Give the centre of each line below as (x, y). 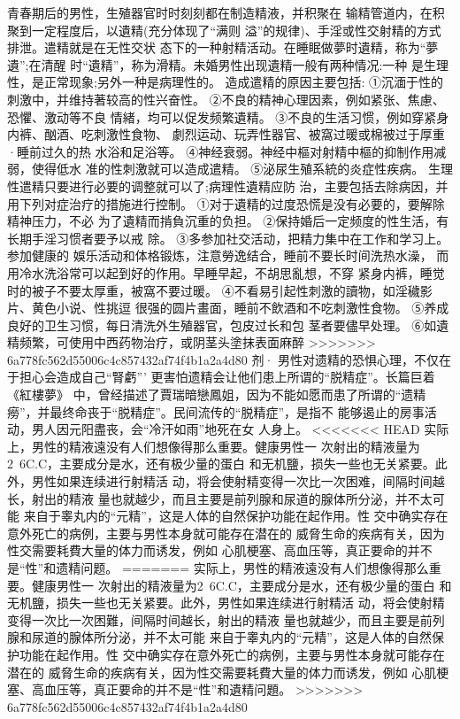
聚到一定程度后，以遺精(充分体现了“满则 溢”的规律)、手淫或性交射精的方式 (224, 30)
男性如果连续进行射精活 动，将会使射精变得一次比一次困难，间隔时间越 (238, 481)
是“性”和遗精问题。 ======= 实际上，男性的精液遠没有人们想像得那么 (218, 568)
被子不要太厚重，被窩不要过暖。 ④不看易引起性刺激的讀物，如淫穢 (226, 290)
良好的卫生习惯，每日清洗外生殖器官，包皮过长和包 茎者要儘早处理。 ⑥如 (222, 325)
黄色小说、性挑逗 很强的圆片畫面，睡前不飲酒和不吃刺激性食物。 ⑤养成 (240, 308)
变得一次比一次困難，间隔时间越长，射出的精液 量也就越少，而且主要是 (214, 619)
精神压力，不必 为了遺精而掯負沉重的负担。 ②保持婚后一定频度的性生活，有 (228, 221)
